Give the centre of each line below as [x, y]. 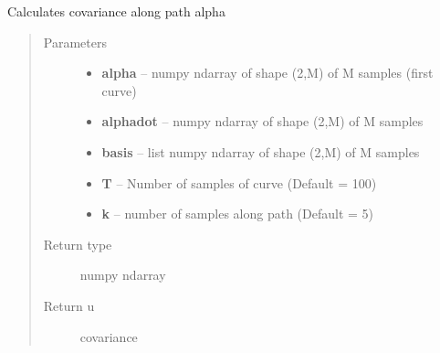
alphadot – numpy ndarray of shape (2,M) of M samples [262, 121]
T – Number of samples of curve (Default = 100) [239, 182]
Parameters [75, 42]
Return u [69, 305]
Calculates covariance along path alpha [116, 11]
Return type [78, 244]
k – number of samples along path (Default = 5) [238, 214]
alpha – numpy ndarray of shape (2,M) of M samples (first [267, 73]
